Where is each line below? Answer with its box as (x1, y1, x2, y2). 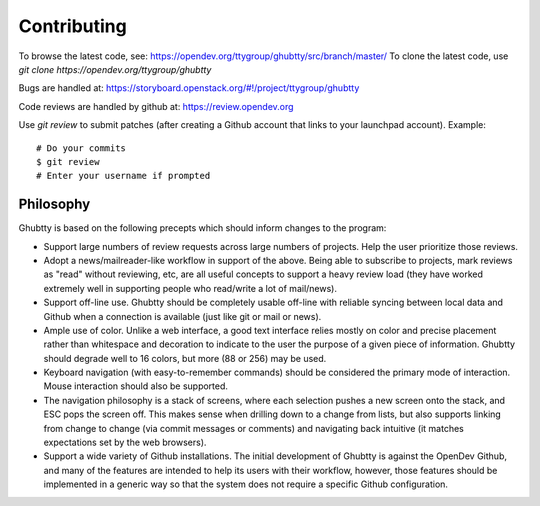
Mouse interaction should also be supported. (43, 380, 229, 392)
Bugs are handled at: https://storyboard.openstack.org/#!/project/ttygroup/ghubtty (18, 82, 360, 94)
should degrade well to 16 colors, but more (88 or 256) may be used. (43, 352, 327, 364)
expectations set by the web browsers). (43, 436, 207, 449)
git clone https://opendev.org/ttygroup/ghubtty (18, 63, 212, 75)
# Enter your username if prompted (36, 170, 211, 182)
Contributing (18, 15, 127, 37)
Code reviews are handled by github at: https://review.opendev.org (18, 100, 294, 112)
